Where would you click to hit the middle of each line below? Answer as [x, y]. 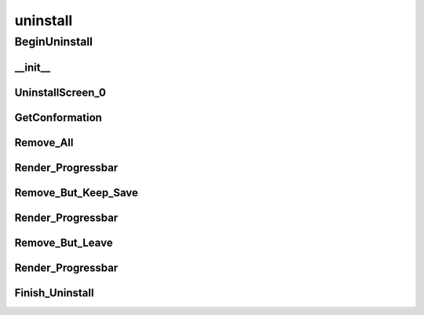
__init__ [33, 67]
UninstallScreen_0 [60, 92]
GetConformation [58, 117]
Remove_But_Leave [64, 242]
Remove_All [44, 143]
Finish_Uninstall [54, 293]
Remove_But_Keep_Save [77, 192]
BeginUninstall [54, 42]
